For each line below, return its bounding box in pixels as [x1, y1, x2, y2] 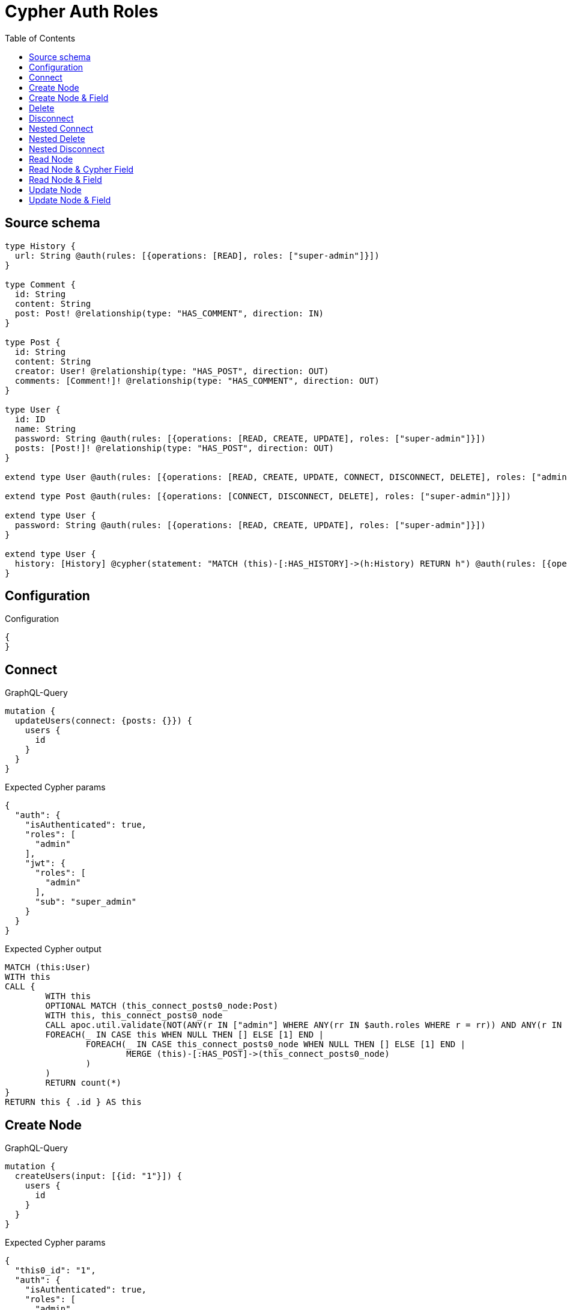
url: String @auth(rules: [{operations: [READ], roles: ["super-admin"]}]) [14, 250, 380, 260]
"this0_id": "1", [14, 1265, 96, 1276]
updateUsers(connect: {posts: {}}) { [14, 716, 192, 726]
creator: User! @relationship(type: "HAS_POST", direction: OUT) [14, 366, 329, 376]
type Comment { [5, 279, 76, 289]
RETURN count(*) [45, 1078, 121, 1088]
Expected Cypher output [5, 944, 102, 955]
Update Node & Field [29, 194, 111, 205]
